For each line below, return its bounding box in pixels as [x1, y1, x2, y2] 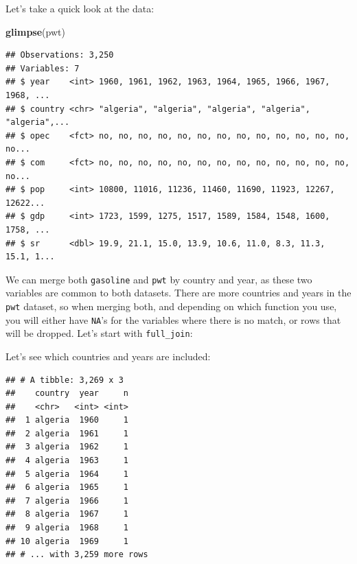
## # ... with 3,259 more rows [5, 550, 148, 560]
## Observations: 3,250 [5, 50, 114, 60]
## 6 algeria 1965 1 [5, 482, 128, 493]
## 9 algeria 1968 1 [5, 523, 128, 533]
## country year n [5, 388, 128, 399]
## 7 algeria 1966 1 [5, 495, 128, 506]
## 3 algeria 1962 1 [5, 442, 128, 452]
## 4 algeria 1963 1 [5, 456, 128, 466]
